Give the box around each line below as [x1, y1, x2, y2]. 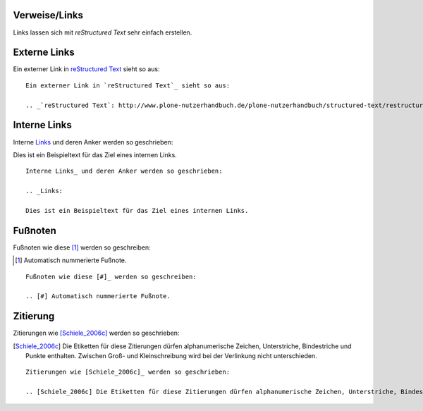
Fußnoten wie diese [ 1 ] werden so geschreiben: [13, 243, 151, 252]
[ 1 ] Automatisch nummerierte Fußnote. [15, 256, 127, 264]
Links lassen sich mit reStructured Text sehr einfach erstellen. [13, 28, 192, 37]
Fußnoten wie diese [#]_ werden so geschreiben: [25, 272, 197, 281]
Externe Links [13, 47, 75, 59]
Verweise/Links [13, 9, 84, 21]
